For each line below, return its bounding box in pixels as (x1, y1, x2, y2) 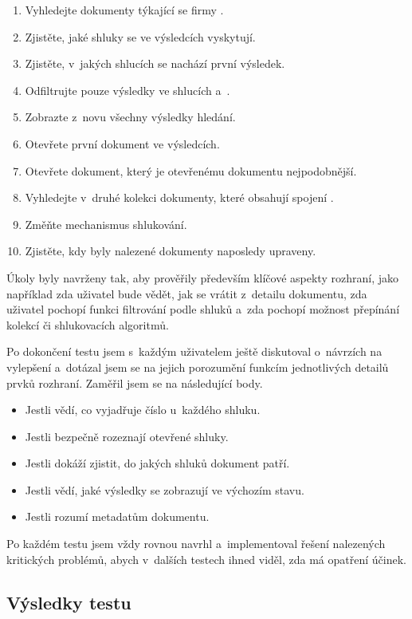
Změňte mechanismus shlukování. (25, 215, 187, 232)
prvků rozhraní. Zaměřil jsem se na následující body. (6, 374, 263, 391)
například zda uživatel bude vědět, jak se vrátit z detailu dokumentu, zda (6, 285, 367, 302)
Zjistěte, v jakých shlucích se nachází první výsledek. (25, 55, 285, 72)
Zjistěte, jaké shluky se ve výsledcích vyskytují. (25, 28, 256, 45)
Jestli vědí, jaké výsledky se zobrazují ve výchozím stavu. (25, 481, 304, 498)
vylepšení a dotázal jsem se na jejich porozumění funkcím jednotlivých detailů (6, 358, 389, 375)
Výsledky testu (6, 589, 131, 614)
